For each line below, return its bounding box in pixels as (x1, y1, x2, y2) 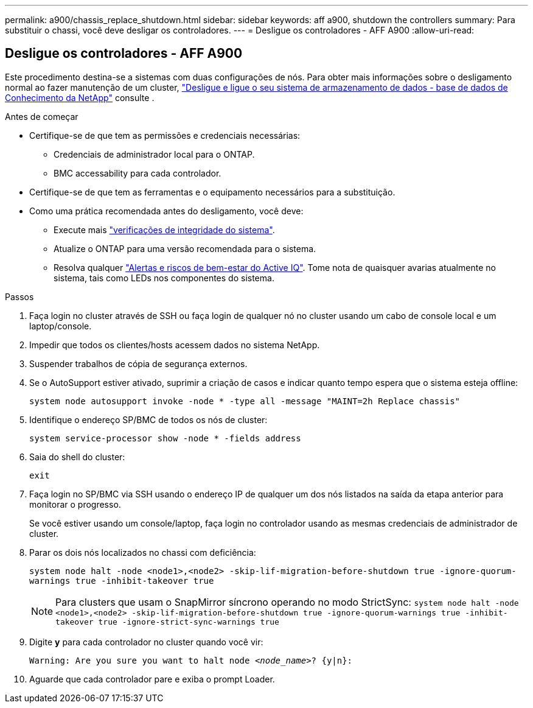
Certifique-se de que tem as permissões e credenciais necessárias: (29, 130, 301, 141)
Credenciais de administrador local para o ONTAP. (54, 149, 255, 159)
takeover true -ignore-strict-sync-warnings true (55, 617, 279, 626)
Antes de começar (5, 111, 78, 122)
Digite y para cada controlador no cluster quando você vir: (29, 636, 263, 647)
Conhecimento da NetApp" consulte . (5, 92, 155, 103)
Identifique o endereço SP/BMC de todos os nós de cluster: (29, 414, 268, 425)
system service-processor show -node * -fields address (29, 433, 301, 443)
